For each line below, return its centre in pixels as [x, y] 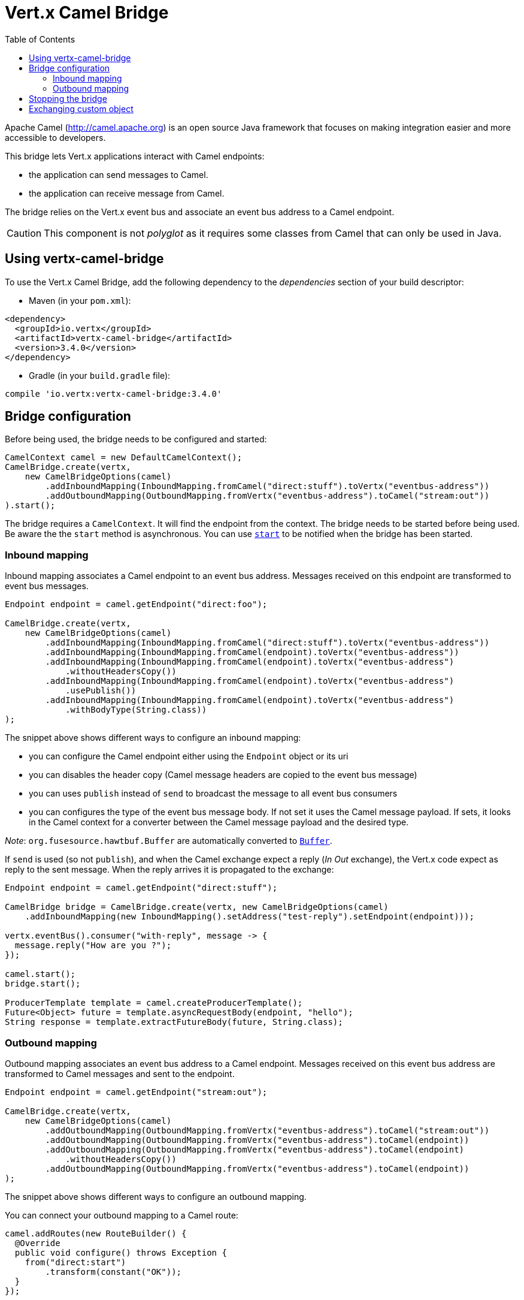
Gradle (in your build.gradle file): [100, 375]
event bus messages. [47, 586]
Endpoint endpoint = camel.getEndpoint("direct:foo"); [136, 604]
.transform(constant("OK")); [113, 1272]
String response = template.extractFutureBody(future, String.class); [174, 1022]
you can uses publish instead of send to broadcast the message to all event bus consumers [213, 794]
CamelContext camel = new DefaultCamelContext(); [124, 458]
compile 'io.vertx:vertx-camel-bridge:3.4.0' [113, 393]
